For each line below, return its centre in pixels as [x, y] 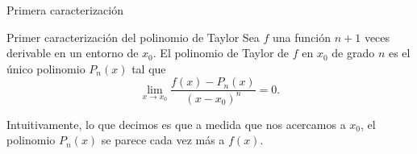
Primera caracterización [65, 10]
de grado [353, 53]
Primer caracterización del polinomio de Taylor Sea [133, 37]
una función [302, 37]
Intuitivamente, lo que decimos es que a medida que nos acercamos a [176, 124]
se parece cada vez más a [163, 140]
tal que [149, 68]
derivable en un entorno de [73, 53]
